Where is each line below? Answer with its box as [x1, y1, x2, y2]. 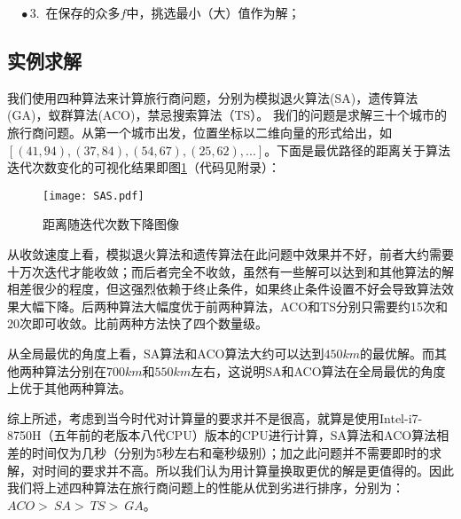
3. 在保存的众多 [29, 4, 121, 21]
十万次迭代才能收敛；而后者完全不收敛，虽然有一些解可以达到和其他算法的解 [7, 262, 454, 280]
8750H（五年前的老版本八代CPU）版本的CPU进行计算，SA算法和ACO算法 [7, 426, 437, 444]
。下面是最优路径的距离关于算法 [264, 140, 451, 159]
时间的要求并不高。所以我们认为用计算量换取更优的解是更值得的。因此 [43, 460, 454, 479]
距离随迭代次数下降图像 [43, 215, 179, 233]
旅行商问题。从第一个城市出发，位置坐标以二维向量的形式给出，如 [7, 122, 392, 141]
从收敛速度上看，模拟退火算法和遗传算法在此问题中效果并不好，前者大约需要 [7, 245, 454, 263]
